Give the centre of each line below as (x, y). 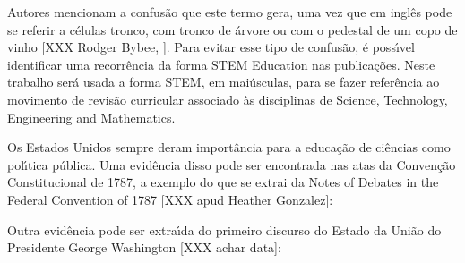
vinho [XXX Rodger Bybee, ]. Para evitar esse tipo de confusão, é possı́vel (211, 47)
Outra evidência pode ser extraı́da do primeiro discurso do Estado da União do (224, 229)
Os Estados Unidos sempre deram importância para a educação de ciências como (229, 147)
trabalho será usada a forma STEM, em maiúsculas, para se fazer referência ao (224, 82)
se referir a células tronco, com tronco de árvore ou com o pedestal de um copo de (232, 29)
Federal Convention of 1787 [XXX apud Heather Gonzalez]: (170, 199)
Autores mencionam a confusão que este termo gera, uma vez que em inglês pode (230, 12)
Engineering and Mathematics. (91, 117)
